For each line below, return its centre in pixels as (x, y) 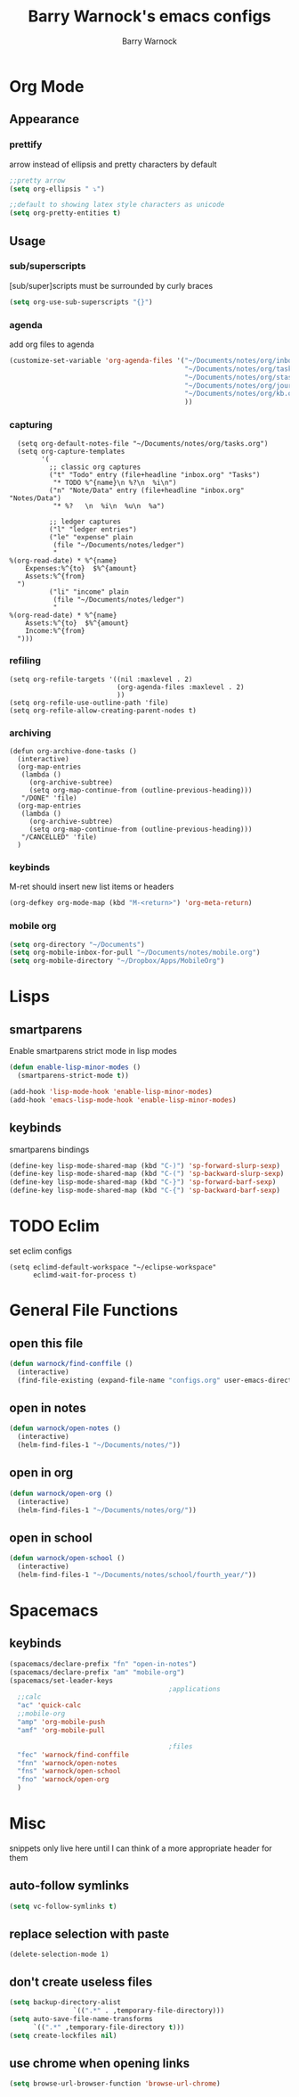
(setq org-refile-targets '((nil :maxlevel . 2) (101, 679)
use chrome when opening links (99, 2064)
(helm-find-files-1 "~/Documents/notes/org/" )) (107, 1510)
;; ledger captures (85, 522)
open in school (51, 1538)
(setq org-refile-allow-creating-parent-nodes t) (103, 711)
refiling (25, 661)
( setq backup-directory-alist (65, 2002)
